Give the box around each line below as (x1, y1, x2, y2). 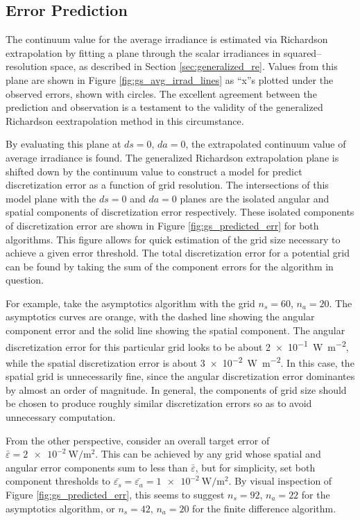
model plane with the (6, 191, 96, 205)
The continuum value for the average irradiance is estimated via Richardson (6, 32, 328, 46)
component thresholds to (6, 474, 111, 488)
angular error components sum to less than (6, 460, 188, 474)
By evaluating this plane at (6, 137, 121, 151)
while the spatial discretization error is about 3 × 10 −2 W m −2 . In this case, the (6, 353, 354, 370)
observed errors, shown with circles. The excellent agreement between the (6, 86, 317, 101)
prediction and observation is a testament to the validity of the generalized (6, 100, 323, 114)
